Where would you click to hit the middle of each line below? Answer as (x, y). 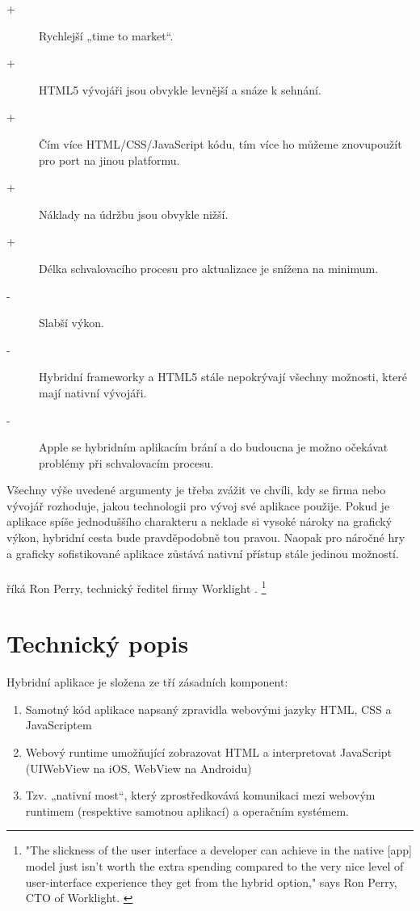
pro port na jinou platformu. (109, 160)
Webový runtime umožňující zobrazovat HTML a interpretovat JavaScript (209, 752)
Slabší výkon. (71, 323)
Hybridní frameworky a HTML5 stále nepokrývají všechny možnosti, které (223, 377)
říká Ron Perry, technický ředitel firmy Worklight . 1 (136, 586)
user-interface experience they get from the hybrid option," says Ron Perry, (211, 882)
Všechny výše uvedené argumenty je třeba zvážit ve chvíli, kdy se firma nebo (196, 490)
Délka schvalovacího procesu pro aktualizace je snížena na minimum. (209, 268)
